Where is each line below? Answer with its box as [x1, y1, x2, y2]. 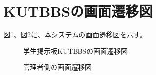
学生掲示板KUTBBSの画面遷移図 [23, 45, 128, 56]
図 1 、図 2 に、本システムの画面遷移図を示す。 [3, 29, 147, 39]
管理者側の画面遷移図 [23, 62, 92, 72]
